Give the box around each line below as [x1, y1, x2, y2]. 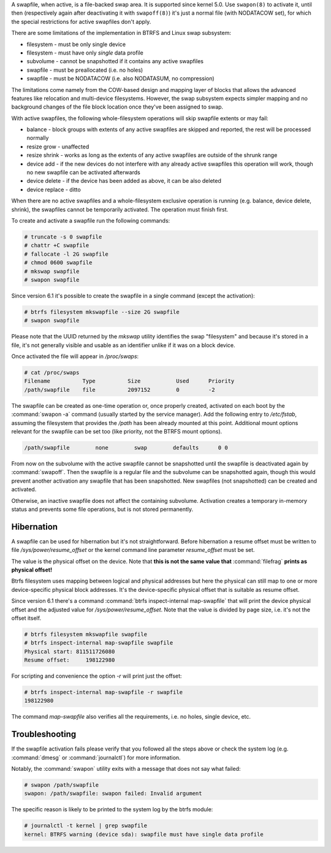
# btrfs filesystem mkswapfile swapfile [24, 630, 147, 638]
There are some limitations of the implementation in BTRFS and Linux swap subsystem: [11, 29, 231, 37]
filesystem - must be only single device [26, 40, 126, 48]
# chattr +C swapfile [24, 242, 89, 249]
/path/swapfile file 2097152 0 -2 [24, 386, 215, 393]
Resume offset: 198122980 [24, 657, 115, 664]
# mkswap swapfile [24, 267, 80, 275]
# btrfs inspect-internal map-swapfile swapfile [24, 640, 173, 646]
